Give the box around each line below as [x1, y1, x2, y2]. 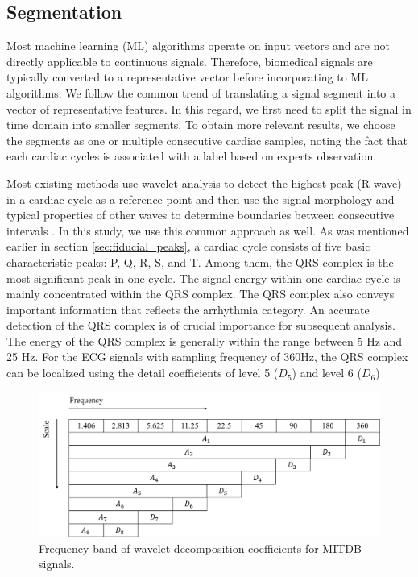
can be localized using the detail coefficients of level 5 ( [6, 364, 279, 381]
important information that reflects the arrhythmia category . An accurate [6, 301, 370, 318]
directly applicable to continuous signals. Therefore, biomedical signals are [6, 52, 373, 69]
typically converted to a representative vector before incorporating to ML [6, 68, 368, 85]
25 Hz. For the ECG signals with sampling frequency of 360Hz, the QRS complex [6, 348, 408, 365]
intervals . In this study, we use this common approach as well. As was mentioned [6, 222, 409, 239]
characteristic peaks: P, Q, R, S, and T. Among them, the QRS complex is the [6, 253, 394, 270]
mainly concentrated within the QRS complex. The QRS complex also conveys [6, 285, 395, 302]
